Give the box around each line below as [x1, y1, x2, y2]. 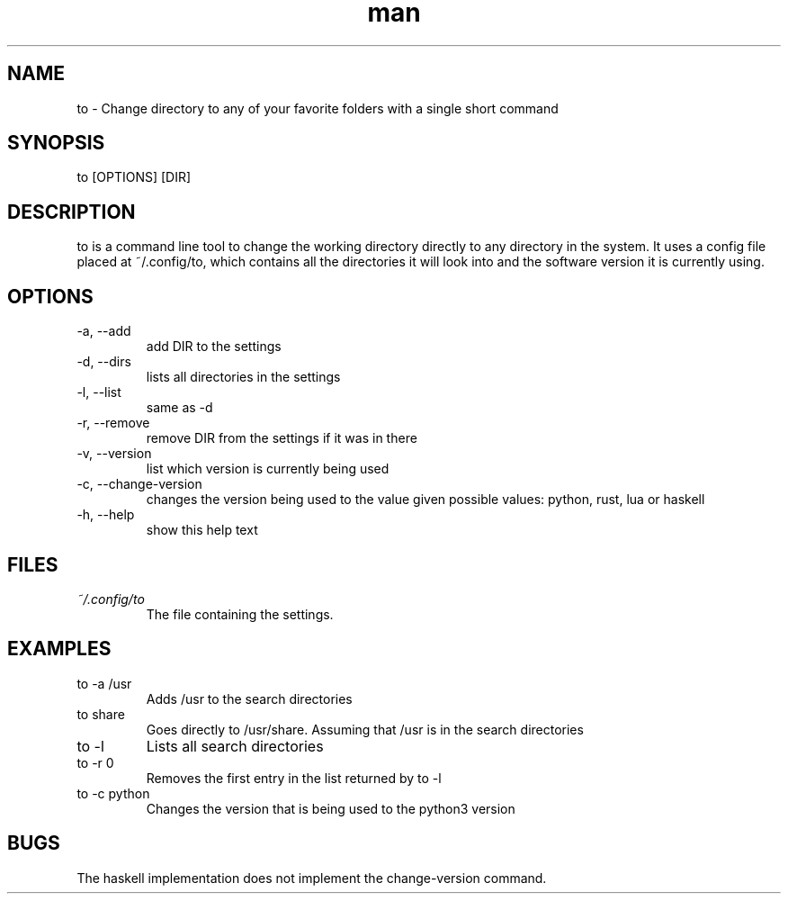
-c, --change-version [76, 476, 202, 492]
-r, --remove [76, 415, 150, 431]
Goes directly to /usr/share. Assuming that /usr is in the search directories [146, 721, 584, 737]
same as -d [146, 400, 213, 416]
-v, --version [76, 446, 152, 462]
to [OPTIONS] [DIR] [76, 169, 192, 185]
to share [76, 706, 125, 722]
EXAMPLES [7, 637, 112, 661]
